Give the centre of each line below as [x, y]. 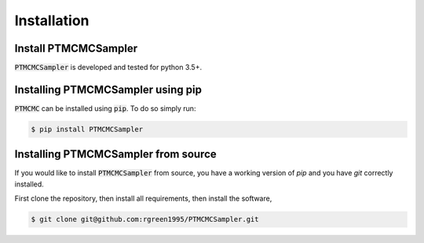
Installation [52, 20]
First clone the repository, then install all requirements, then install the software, [143, 199]
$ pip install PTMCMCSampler [87, 129]
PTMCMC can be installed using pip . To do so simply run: [105, 108]
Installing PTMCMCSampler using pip [108, 89]
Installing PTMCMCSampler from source [116, 155]
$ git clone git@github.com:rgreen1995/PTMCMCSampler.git [145, 219]
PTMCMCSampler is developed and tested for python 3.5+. [108, 68]
